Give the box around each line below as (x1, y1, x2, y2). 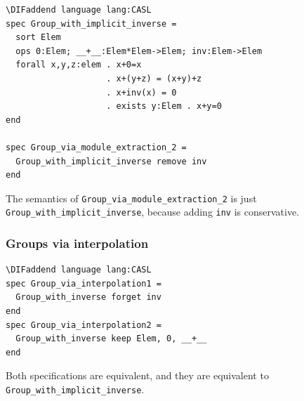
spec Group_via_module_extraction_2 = (6, 142, 187, 152)
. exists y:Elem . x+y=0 (106, 101, 222, 112)
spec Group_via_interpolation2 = (6, 320, 161, 330)
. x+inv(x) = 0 (106, 87, 177, 98)
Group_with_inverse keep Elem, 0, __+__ (15, 334, 207, 344)
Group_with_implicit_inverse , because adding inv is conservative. (6, 204, 300, 219)
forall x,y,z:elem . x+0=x (15, 60, 142, 70)
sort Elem (15, 32, 61, 43)
